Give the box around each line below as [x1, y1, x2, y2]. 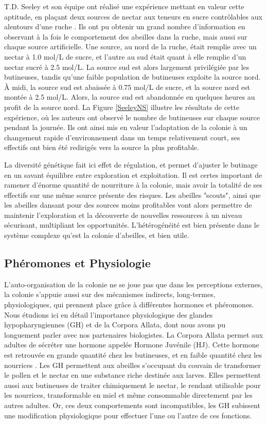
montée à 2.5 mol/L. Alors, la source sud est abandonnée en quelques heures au [4, 91, 255, 102]
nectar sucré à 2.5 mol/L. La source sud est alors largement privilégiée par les [4, 61, 250, 72]
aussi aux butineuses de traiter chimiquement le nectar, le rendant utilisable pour [4, 379, 261, 390]
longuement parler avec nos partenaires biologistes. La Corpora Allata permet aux [4, 329, 263, 340]
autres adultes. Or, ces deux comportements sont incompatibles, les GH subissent [4, 399, 260, 410]
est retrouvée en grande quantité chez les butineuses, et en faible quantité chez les [4, 349, 262, 360]
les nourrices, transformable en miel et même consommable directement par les [4, 390, 253, 400]
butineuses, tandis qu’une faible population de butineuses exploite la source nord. [4, 71, 261, 82]
